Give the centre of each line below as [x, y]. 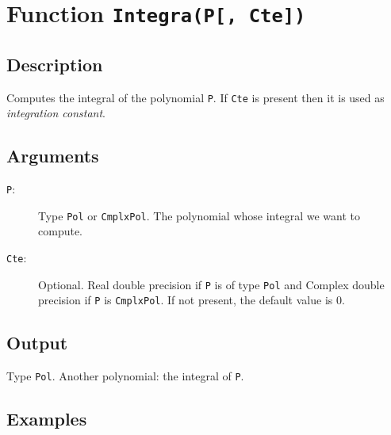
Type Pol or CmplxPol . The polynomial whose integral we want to [199, 215]
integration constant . [56, 113]
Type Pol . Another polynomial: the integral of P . [125, 376]
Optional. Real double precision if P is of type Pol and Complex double [211, 284]
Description [55, 64]
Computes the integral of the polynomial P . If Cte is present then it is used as [195, 97]
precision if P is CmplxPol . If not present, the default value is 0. [192, 300]
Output [37, 343]
